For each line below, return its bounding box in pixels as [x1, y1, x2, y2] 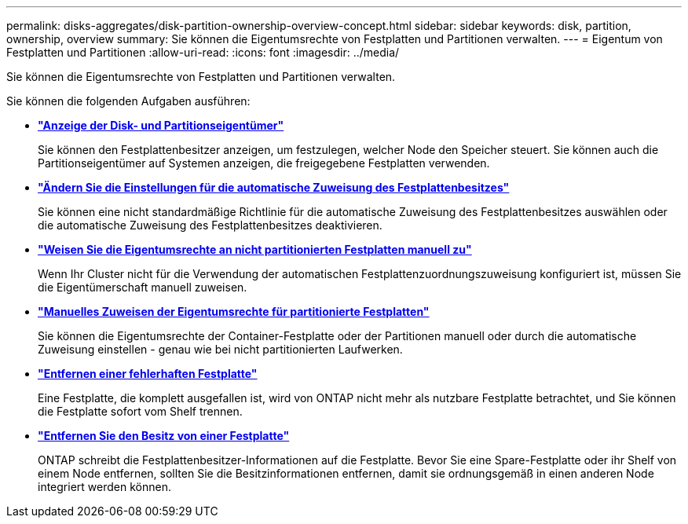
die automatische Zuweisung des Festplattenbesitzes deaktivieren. [38, 218, 382, 232]
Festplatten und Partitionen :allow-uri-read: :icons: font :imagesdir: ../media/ [6, 46, 400, 59]
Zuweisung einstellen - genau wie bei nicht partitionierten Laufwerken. [38, 343, 403, 356]
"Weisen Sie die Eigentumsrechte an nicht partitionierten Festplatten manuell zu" [38, 243, 472, 256]
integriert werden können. [38, 480, 171, 493]
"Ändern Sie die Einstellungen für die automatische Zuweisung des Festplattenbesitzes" [38, 181, 510, 194]
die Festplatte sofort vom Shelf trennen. [38, 405, 243, 418]
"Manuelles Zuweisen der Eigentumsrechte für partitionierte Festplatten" [38, 305, 430, 318]
